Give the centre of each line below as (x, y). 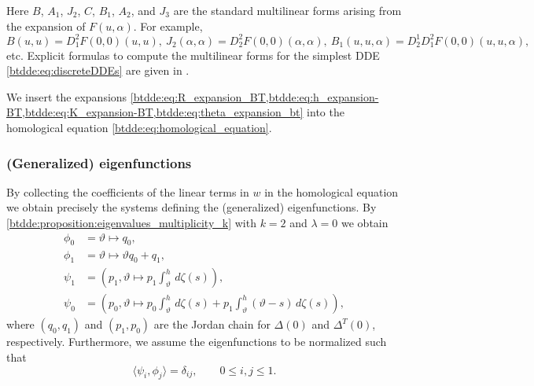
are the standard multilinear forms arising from (287, 10)
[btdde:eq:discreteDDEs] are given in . (98, 70)
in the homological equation (331, 191)
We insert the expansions (67, 96)
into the (326, 112)
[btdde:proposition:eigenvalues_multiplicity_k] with (131, 223)
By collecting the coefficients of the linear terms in (128, 191)
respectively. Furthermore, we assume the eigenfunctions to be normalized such (197, 342)
